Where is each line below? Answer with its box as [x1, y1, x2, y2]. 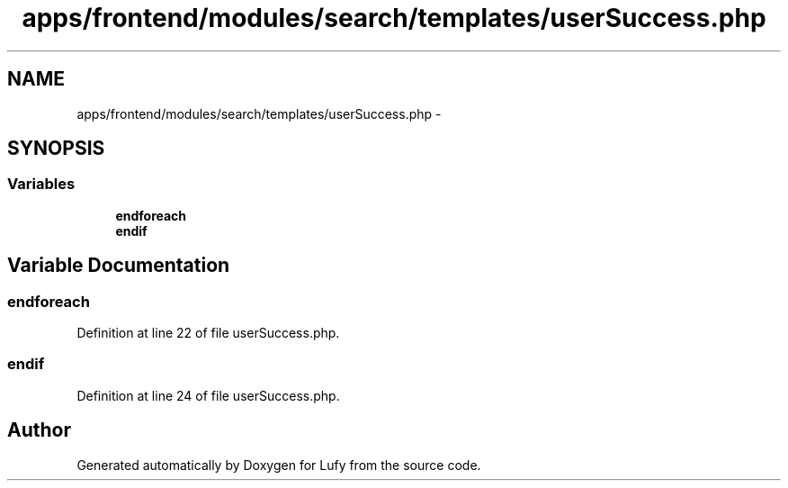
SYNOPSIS [7, 137, 105, 160]
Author [7, 419, 71, 442]
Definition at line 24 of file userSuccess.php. [76, 387, 340, 403]
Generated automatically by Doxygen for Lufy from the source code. [76, 456, 481, 473]
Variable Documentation [7, 254, 230, 277]
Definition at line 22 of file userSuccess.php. [76, 325, 340, 341]
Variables [7, 175, 76, 194]
